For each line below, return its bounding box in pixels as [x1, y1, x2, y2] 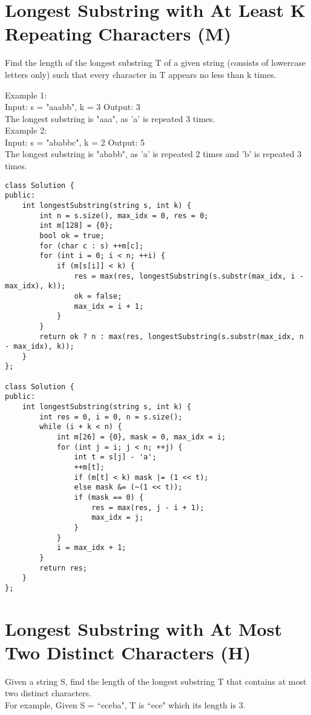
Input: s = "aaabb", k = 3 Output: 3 [5, 100, 140, 113]
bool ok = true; [39, 231, 105, 240]
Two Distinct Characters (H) [5, 639, 251, 664]
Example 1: [5, 88, 47, 101]
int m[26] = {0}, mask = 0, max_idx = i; [56, 433, 226, 442]
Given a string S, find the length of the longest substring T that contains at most [5, 675, 307, 687]
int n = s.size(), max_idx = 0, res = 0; [39, 211, 209, 220]
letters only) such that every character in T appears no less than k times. [5, 68, 277, 80]
